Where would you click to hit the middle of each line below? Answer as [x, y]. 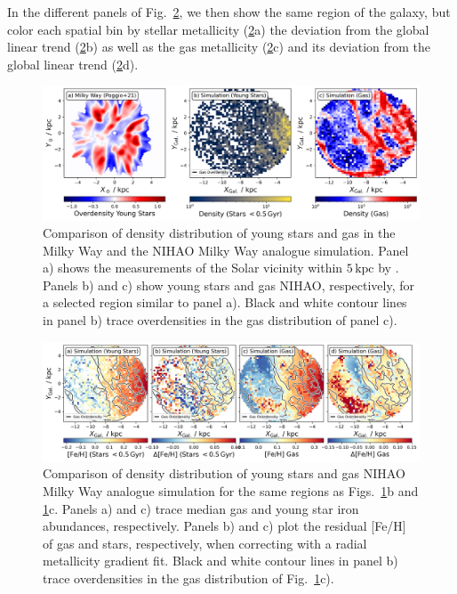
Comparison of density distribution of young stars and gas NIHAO [224, 473]
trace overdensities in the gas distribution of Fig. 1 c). [188, 578]
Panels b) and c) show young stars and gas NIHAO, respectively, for [229, 285]
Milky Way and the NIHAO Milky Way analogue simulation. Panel [226, 250]
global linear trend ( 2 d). [73, 64]
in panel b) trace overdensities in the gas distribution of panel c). [220, 320]
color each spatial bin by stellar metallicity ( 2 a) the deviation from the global [218, 29]
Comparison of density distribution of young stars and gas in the [219, 233]
